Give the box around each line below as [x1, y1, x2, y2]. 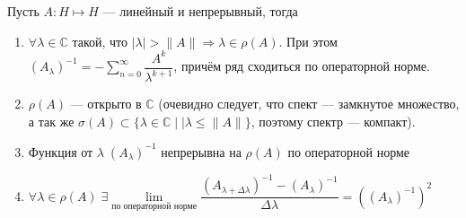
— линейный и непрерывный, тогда [102, 2, 298, 20]
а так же [28, 111, 75, 130]
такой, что [72, 31, 128, 50]
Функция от [28, 142, 93, 161]
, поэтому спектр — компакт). [251, 111, 416, 130]
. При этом [278, 31, 338, 50]
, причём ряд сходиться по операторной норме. [173, 57, 430, 75]
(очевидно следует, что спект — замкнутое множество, [158, 94, 460, 113]
